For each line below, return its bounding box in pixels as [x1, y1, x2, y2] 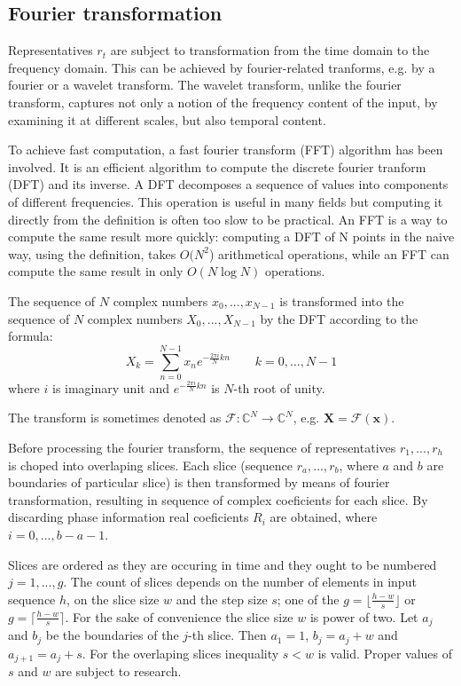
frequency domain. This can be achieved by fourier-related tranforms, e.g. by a [8, 58, 435, 76]
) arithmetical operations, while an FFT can [208, 244, 449, 263]
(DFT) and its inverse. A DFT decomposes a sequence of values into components [8, 175, 449, 193]
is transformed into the [279, 291, 404, 310]
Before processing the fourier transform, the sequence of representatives [8, 438, 396, 457]
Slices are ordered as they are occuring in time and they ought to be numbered [8, 555, 437, 573]
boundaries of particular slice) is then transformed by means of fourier [8, 473, 390, 492]
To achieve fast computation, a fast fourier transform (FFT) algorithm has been [8, 140, 443, 159]
